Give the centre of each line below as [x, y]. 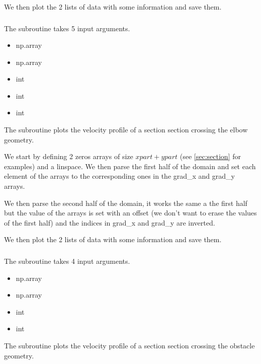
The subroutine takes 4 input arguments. [67, 261]
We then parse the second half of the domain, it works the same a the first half [126, 203]
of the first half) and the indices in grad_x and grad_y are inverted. [110, 222]
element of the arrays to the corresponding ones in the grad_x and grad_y [119, 176]
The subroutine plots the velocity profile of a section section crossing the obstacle [129, 345]
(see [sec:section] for [210, 156]
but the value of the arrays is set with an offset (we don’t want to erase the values [130, 213]
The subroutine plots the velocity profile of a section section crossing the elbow [126, 130]
